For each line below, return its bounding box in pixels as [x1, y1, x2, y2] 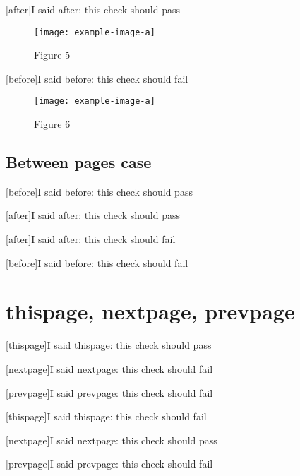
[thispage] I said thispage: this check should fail [6, 409, 207, 424]
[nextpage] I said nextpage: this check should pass [6, 432, 217, 447]
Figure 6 [34, 117, 71, 131]
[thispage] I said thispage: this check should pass [6, 338, 212, 352]
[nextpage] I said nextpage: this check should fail [6, 361, 213, 376]
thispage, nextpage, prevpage [6, 297, 295, 326]
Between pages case [6, 151, 152, 173]
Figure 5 [34, 47, 71, 62]
